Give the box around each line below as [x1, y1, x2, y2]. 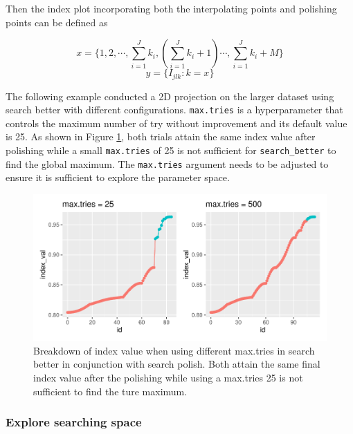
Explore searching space [6, 413, 142, 431]
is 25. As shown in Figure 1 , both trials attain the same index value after [6, 129, 316, 144]
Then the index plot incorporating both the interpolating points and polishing [6, 1, 337, 15]
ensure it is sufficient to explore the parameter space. [6, 170, 230, 185]
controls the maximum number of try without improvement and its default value [6, 115, 347, 130]
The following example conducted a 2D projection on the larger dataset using [6, 88, 334, 103]
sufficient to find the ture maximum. [33, 384, 188, 398]
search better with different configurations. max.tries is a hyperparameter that [6, 102, 343, 117]
